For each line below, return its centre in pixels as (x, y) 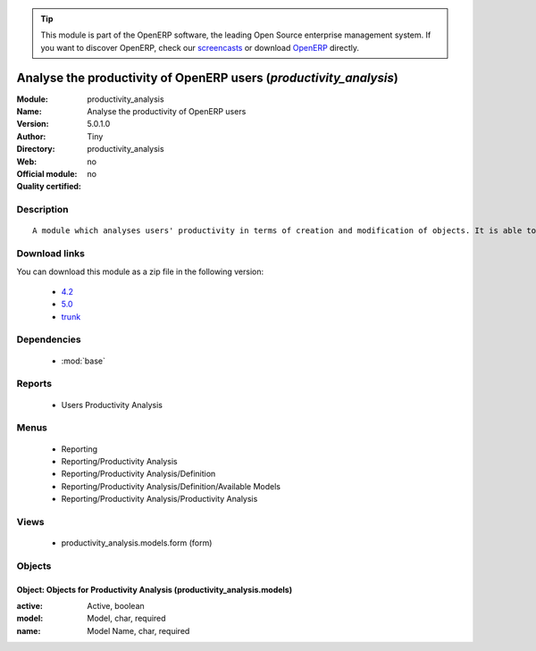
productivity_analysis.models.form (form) (137, 543)
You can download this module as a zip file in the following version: (140, 271)
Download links (50, 254)
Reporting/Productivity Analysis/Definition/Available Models (171, 486)
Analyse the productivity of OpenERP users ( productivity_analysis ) (208, 77)
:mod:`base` (84, 361)
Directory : (36, 149)
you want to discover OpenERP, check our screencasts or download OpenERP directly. (200, 47)
